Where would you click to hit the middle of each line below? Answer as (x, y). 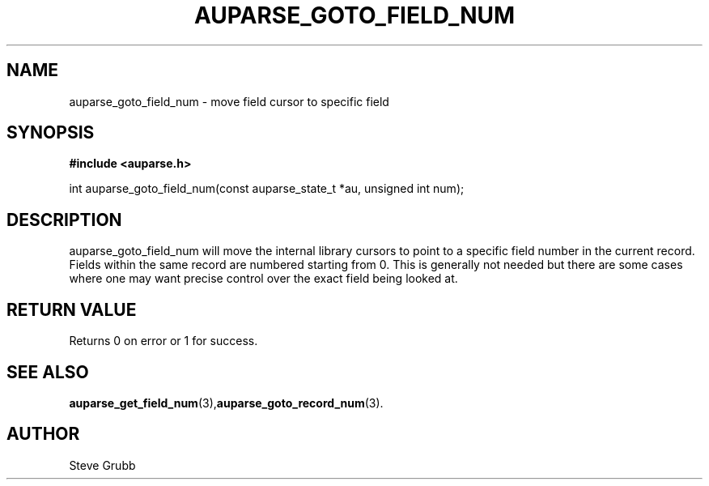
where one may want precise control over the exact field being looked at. (263, 279)
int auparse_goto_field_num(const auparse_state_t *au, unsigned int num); (267, 189)
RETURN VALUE (72, 309)
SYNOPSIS (51, 133)
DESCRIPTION (64, 220)
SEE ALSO (48, 372)
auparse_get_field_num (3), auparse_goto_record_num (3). (226, 403)
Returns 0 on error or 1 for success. (163, 341)
